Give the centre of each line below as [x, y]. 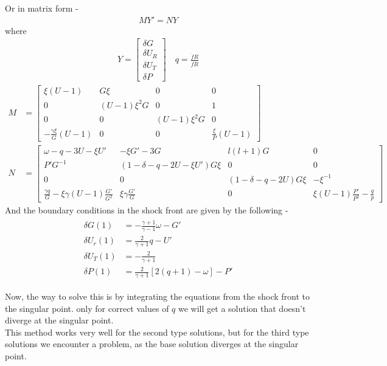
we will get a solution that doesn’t [242, 308]
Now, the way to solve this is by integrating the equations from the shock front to [157, 296]
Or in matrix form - [42, 8]
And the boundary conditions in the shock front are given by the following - [147, 210]
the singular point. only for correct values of [87, 308]
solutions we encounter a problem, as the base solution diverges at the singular [152, 344]
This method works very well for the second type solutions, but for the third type [157, 332]
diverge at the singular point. [59, 320]
